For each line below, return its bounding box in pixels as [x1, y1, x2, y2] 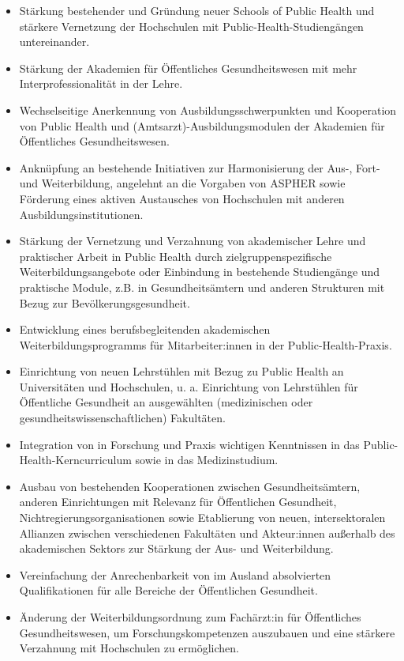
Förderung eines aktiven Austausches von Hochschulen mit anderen [19, 190, 345, 206]
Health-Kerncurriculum [19, 451, 132, 468]
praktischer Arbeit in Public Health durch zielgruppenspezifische [19, 247, 332, 264]
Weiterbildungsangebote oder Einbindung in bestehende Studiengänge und [19, 263, 380, 280]
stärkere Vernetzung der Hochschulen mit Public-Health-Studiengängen [19, 17, 364, 34]
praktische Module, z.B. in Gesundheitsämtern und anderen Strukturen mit [19, 278, 385, 295]
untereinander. [19, 33, 90, 50]
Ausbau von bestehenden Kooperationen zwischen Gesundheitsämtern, [19, 478, 361, 494]
